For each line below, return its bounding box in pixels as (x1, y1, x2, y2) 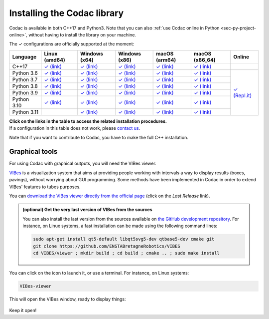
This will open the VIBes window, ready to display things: (9, 296, 126, 302)
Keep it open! (9, 308, 37, 314)
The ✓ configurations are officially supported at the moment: (9, 41, 134, 47)
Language (12, 53, 37, 60)
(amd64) (44, 56, 66, 63)
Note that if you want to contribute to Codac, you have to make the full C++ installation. (9, 134, 189, 140)
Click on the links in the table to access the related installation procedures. (9, 118, 167, 124)
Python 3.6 (12, 69, 38, 76)
